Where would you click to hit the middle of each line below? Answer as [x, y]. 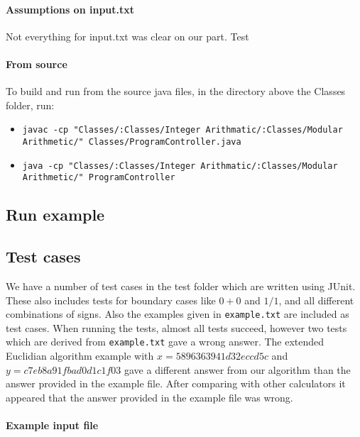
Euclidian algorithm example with [80, 356]
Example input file [52, 425]
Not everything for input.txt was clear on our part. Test [127, 36]
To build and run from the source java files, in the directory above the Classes [176, 91]
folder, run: [30, 105]
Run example [55, 215]
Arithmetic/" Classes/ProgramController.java [132, 142]
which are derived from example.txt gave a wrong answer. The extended [165, 342]
